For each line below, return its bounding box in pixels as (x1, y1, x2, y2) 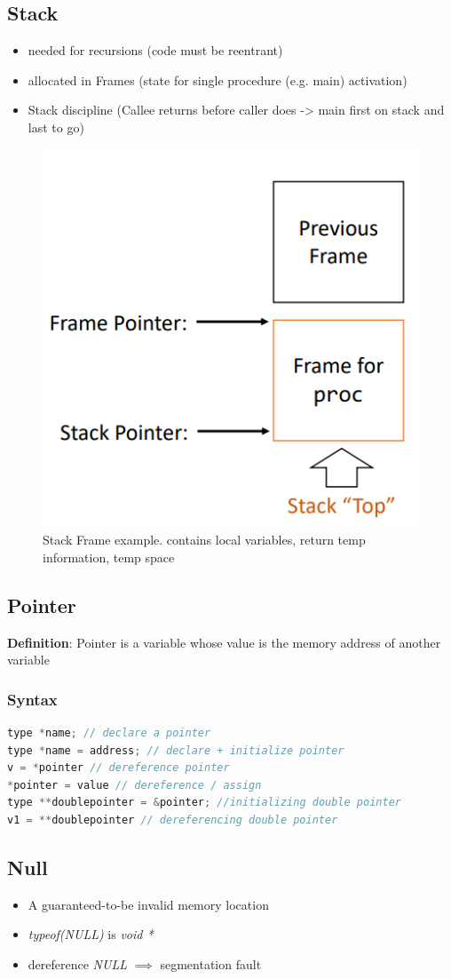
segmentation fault (160, 954, 262, 973)
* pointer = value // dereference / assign (7, 778, 262, 792)
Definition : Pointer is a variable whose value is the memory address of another (7, 633, 441, 651)
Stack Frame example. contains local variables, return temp (43, 530, 366, 549)
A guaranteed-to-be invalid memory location (28, 895, 269, 913)
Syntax (7, 688, 58, 710)
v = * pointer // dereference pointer (7, 761, 230, 775)
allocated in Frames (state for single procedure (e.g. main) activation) (28, 70, 407, 89)
